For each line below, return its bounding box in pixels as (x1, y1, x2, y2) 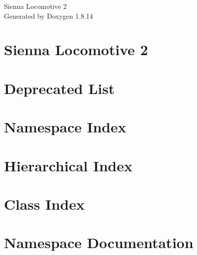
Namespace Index (4, 117, 127, 137)
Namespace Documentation (4, 232, 194, 253)
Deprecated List (4, 78, 115, 98)
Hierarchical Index (4, 155, 132, 175)
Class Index (4, 193, 85, 214)
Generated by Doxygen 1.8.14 (4, 10, 93, 21)
